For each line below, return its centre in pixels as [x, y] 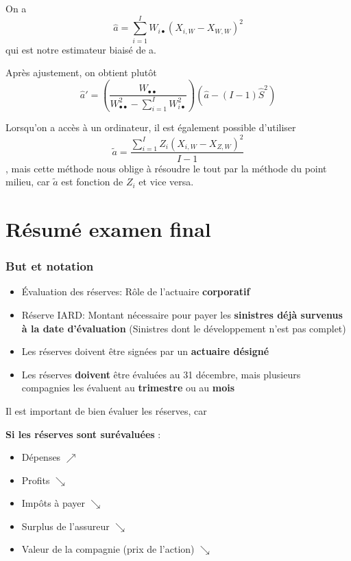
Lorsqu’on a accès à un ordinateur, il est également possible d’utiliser [151, 127]
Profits [36, 480]
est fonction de [92, 182]
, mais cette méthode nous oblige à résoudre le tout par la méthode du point [166, 168]
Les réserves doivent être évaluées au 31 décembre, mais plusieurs [161, 374]
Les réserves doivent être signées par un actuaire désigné [145, 351]
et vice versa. [166, 182]
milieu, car [28, 182]
